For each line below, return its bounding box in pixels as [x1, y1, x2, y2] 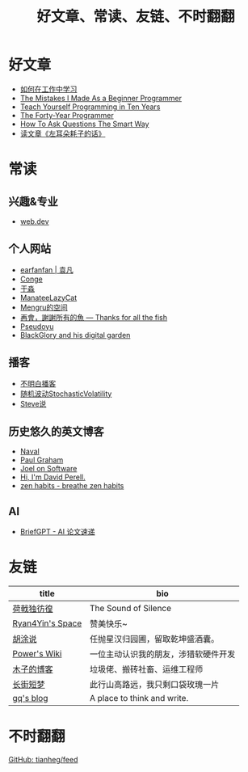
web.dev [19, 216, 50, 226]
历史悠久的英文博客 [8, 424, 104, 438]
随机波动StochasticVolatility [19, 389, 112, 399]
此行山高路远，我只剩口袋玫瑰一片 [89, 679, 220, 690]
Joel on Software [19, 464, 78, 474]
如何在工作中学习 [19, 84, 78, 94]
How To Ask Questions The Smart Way [19, 119, 149, 129]
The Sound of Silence [89, 603, 172, 614]
